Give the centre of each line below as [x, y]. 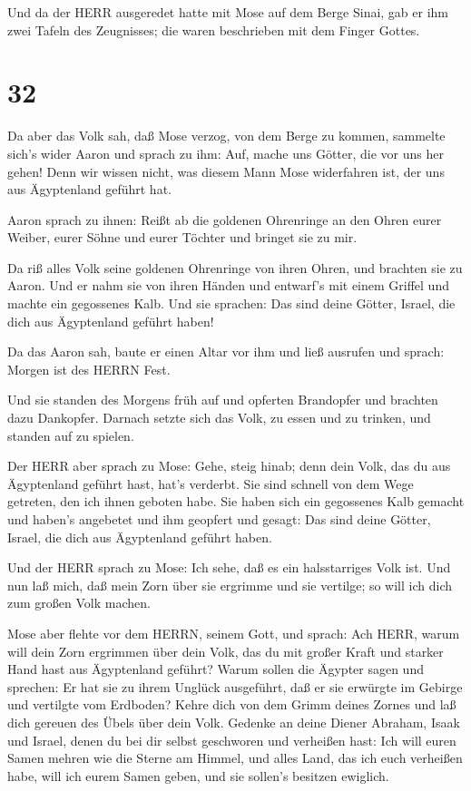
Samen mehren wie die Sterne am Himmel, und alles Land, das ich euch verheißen [235, 758]
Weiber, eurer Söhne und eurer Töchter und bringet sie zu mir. [182, 237]
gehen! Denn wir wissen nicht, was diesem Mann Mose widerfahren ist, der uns [226, 171]
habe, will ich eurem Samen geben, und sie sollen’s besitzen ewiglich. [198, 775]
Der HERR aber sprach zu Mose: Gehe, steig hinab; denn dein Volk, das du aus [229, 466]
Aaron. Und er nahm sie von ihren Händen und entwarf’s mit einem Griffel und [228, 285]
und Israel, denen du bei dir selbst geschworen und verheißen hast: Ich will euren [232, 740]
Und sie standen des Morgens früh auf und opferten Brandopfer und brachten [223, 400]
